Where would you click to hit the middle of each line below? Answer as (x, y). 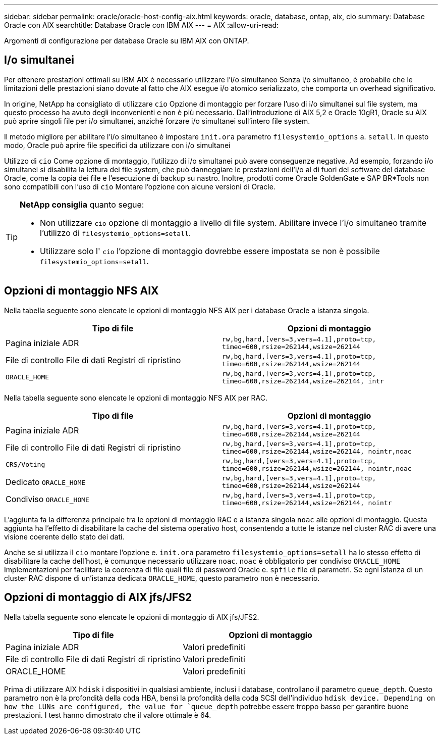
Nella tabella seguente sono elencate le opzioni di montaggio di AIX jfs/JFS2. (132, 617)
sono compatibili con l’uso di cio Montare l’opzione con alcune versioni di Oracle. (140, 186)
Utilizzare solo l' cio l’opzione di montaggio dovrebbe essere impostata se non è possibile (210, 251)
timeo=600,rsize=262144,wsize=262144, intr (303, 381)
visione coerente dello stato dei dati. (64, 536)
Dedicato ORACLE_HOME (46, 482)
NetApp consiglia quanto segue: (82, 204)
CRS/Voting (25, 465)
